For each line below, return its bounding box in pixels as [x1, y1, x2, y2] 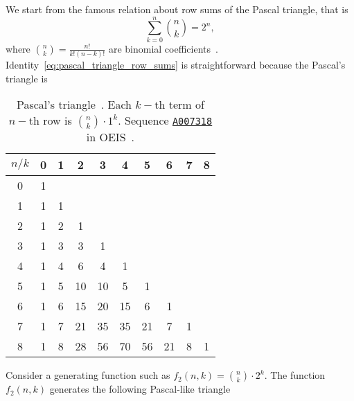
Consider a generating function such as [6, 368, 170, 382]
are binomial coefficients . [108, 41, 218, 55]
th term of [154, 96, 204, 113]
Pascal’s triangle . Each [17, 96, 132, 113]
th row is [28, 112, 72, 129]
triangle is [6, 71, 48, 85]
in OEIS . [86, 129, 134, 145]
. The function [264, 368, 326, 382]
